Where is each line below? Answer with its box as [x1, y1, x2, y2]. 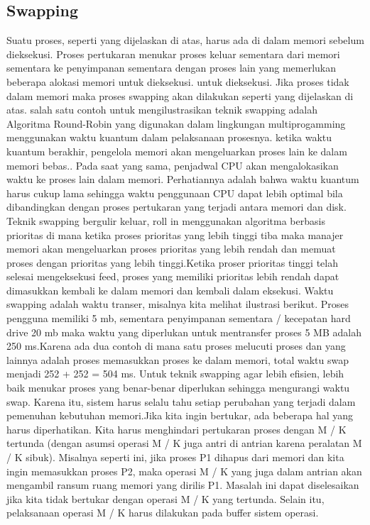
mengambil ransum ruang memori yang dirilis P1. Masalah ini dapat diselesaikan [6, 477, 359, 492]
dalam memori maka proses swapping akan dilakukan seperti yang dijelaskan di [6, 88, 354, 103]
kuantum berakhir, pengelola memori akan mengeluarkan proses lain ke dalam [6, 143, 347, 158]
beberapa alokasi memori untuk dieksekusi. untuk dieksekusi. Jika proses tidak [6, 74, 349, 89]
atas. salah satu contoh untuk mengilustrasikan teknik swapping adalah [6, 102, 318, 117]
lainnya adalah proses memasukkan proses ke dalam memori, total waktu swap [6, 352, 349, 367]
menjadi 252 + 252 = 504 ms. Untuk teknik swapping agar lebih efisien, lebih [6, 366, 344, 381]
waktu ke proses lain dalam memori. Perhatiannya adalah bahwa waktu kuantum [6, 172, 359, 187]
